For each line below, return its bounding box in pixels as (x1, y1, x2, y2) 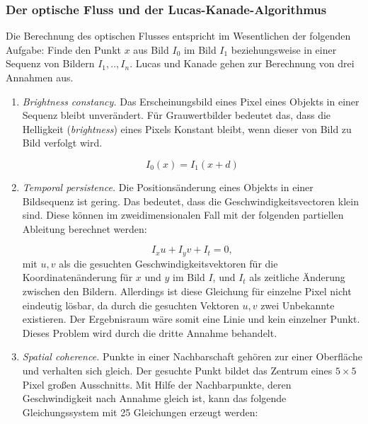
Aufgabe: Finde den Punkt (6, 42, 121, 57)
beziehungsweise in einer (231, 42, 337, 57)
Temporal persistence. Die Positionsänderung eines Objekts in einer (22, 179, 314, 194)
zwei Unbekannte (260, 297, 335, 312)
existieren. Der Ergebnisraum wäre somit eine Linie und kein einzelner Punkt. (22, 311, 360, 326)
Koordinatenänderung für (22, 270, 133, 285)
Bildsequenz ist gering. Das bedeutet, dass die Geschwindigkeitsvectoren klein (22, 193, 359, 208)
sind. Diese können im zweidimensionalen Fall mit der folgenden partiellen (22, 207, 344, 222)
